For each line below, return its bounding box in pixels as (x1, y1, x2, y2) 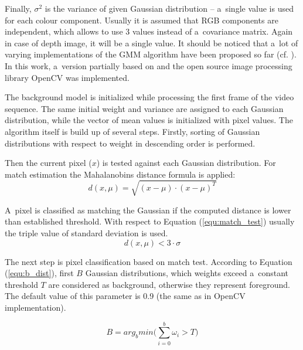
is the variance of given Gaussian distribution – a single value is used (45, 2, 294, 14)
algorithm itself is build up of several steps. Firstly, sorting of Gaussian (5, 125, 260, 137)
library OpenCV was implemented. (5, 71, 130, 83)
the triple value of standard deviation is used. (5, 227, 168, 239)
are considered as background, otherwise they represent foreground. (48, 278, 290, 290)
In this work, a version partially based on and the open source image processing (5, 59, 292, 72)
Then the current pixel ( (5, 157, 92, 169)
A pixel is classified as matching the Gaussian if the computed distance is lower (5, 203, 291, 216)
